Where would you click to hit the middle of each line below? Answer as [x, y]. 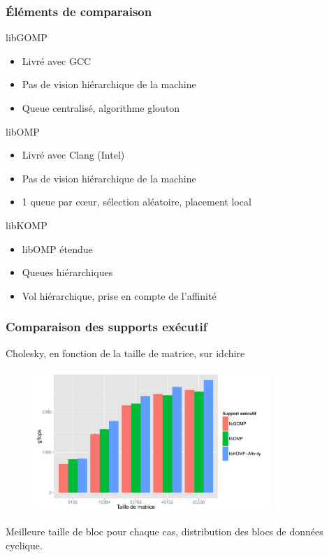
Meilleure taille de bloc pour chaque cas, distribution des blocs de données [164, 531]
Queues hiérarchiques [67, 272]
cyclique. [24, 545]
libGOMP [27, 37]
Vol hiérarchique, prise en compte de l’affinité [119, 295]
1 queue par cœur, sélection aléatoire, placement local [137, 202]
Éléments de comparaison [79, 11]
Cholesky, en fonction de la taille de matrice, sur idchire [125, 353]
